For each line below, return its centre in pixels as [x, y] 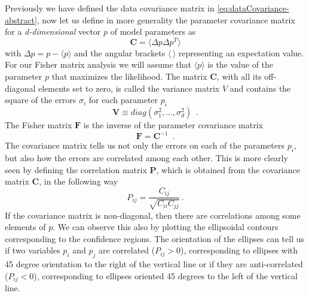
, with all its [239, 76]
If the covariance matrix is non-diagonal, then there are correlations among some [153, 215]
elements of [25, 227]
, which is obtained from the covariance [228, 169]
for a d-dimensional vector [53, 31]
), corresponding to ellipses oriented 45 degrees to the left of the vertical [166, 275]
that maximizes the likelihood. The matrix [129, 76]
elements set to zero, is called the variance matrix [129, 88]
